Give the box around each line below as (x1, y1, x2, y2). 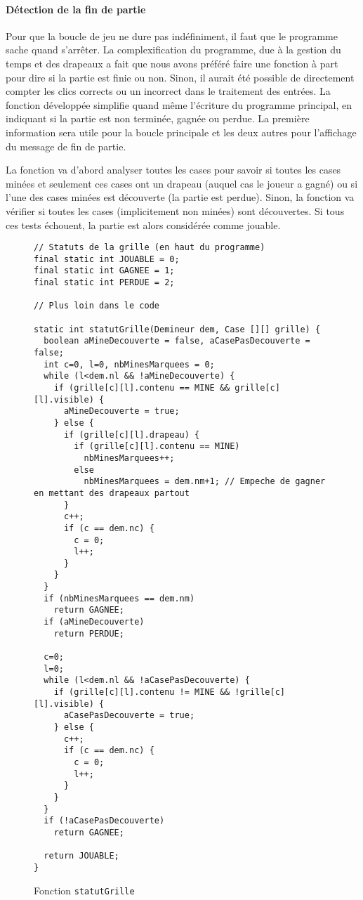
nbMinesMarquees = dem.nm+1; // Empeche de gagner (84, 476, 326, 487)
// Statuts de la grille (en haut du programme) (34, 242, 265, 253)
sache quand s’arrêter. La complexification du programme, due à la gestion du (6, 42, 341, 57)
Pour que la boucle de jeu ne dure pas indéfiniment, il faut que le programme (6, 28, 338, 43)
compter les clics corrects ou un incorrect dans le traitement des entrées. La (6, 84, 331, 98)
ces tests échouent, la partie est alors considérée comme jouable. (6, 217, 281, 232)
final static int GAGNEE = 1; (34, 266, 175, 276)
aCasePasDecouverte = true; (63, 710, 195, 721)
